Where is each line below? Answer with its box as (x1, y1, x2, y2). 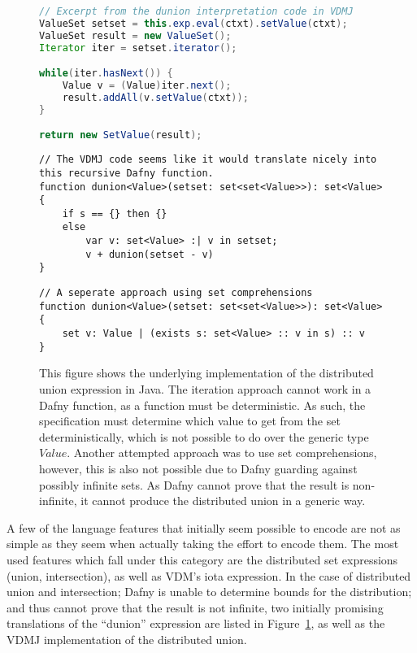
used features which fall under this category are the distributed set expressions (7, 551, 398, 568)
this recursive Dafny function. (39, 167, 214, 179)
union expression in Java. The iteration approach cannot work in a (39, 380, 371, 397)
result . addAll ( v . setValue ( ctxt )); (62, 91, 249, 103)
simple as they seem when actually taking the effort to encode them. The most (7, 535, 399, 552)
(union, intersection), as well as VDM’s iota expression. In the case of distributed (7, 567, 411, 584)
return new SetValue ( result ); (39, 129, 202, 141)
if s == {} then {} (62, 207, 167, 220)
